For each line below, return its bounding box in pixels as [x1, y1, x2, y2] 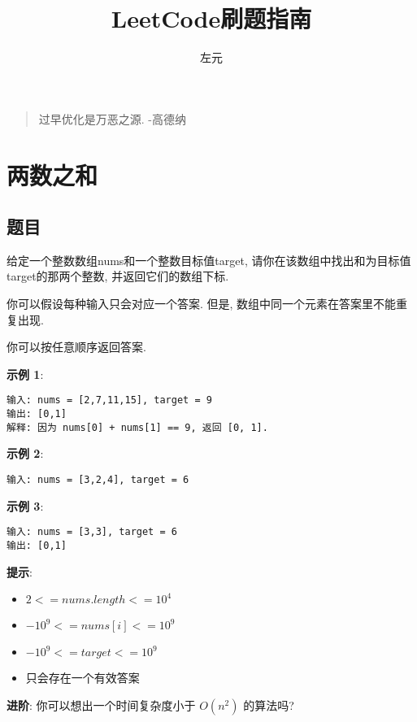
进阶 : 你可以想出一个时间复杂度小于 [7, 696, 196, 713]
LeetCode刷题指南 [111, 2, 312, 35]
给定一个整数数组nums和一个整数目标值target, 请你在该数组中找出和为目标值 [7, 251, 411, 268]
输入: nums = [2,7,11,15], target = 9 [7, 394, 212, 407]
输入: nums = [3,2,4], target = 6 [7, 474, 189, 486]
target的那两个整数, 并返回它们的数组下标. [7, 267, 229, 285]
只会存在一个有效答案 [25, 669, 140, 686]
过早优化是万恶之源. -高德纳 [38, 110, 187, 127]
